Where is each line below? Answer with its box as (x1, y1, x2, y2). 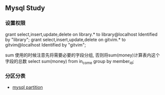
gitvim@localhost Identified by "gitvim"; (5, 42, 86, 47)
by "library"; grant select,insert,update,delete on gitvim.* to (5, 37, 126, 43)
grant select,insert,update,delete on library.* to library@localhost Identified (5, 31, 158, 37)
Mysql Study (5, 4, 45, 12)
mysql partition (12, 84, 43, 90)
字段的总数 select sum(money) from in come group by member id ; (5, 58, 134, 65)
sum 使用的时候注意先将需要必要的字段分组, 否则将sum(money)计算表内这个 (5, 52, 160, 58)
